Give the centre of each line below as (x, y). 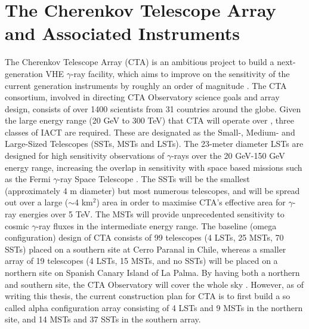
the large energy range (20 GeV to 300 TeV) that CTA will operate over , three (149, 120)
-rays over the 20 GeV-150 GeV (228, 156)
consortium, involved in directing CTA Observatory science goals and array (142, 97)
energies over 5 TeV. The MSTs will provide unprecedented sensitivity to (152, 214)
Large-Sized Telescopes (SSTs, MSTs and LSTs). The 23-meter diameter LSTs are (154, 144)
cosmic (17, 225)
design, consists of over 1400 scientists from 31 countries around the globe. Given (153, 108)
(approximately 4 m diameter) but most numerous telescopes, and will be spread (152, 190)
